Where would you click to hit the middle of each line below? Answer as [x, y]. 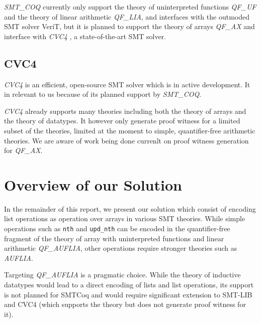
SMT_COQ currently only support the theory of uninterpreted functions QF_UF [130, 7]
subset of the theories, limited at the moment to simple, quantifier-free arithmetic [130, 130]
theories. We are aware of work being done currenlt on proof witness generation [126, 140]
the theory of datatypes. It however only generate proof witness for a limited [122, 121]
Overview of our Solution [93, 184]
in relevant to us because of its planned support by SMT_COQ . [103, 94]
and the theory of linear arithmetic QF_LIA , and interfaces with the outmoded [127, 16]
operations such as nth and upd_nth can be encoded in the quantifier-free [117, 228]
